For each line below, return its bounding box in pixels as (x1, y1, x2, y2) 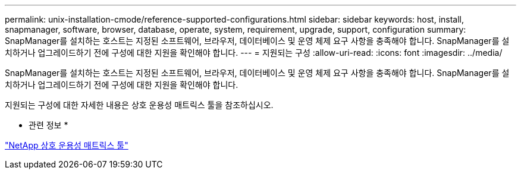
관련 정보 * (29, 120, 68, 130)
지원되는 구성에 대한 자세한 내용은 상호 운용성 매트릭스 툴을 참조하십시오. (5, 100, 274, 110)
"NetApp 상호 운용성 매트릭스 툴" (5, 140, 128, 150)
